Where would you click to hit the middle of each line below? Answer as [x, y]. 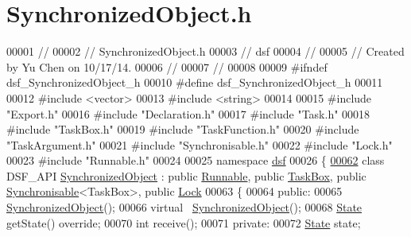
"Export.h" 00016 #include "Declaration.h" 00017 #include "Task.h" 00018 [188, 113]
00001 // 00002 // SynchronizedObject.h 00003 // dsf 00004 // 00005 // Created [205, 51]
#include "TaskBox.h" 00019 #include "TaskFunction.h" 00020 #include [183, 129]
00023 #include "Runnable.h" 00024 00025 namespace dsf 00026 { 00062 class [196, 160]
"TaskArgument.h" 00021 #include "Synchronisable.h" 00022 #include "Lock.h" [200, 144]
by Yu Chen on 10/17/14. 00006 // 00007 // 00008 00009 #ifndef [167, 66]
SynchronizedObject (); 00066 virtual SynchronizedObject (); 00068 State [184, 207]
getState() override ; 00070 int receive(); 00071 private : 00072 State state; [184, 222]
